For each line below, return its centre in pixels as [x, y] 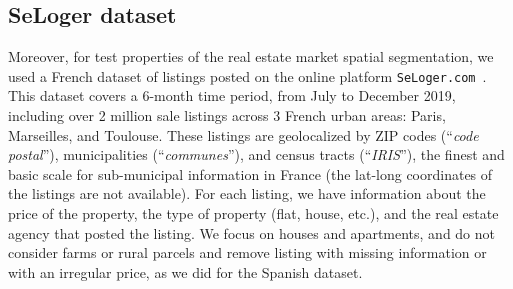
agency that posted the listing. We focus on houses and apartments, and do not [252, 232]
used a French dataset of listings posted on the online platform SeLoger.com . [247, 75]
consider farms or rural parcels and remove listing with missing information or [247, 252]
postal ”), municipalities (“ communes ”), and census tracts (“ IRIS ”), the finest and [256, 154]
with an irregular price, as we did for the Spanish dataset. [185, 271]
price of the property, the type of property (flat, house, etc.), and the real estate [253, 213]
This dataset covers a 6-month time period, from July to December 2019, [232, 95]
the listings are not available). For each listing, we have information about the [247, 193]
